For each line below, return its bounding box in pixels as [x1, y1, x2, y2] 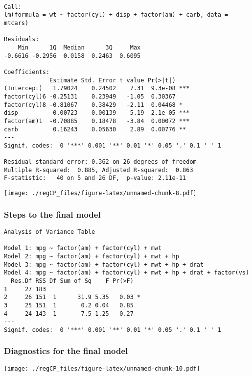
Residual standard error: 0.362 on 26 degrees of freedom [4, 158, 197, 166]
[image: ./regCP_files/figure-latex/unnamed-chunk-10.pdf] [4, 365, 200, 372]
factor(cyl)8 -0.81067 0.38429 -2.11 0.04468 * [4, 101, 183, 108]
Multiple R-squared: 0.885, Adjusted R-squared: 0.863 [4, 166, 193, 174]
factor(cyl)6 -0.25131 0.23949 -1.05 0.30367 [4, 93, 176, 100]
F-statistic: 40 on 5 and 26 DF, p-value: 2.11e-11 [4, 175, 186, 182]
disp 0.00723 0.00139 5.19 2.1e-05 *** [4, 109, 190, 117]
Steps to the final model [4, 208, 101, 220]
